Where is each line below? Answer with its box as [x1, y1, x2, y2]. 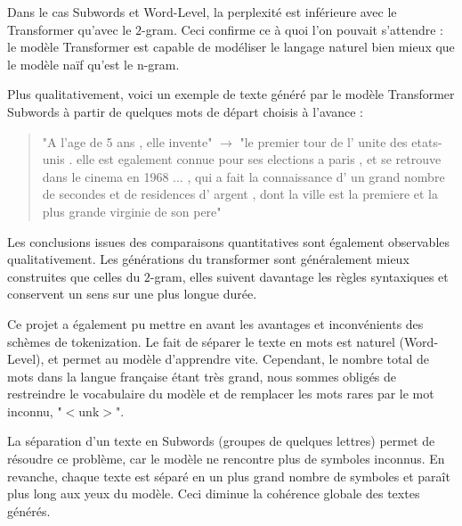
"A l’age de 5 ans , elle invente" [42, 132, 213, 151]
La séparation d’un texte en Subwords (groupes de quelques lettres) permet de [7, 431, 435, 450]
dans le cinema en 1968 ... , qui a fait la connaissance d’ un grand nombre [42, 167, 445, 185]
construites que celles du [7, 267, 141, 285]
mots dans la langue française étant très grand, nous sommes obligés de [7, 366, 397, 385]
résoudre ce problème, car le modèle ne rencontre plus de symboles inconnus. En [7, 449, 445, 468]
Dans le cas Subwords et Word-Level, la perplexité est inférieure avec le [7, 3, 397, 21]
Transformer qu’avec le [7, 20, 132, 38]
